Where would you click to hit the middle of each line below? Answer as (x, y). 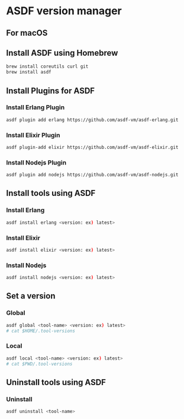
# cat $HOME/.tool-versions (41, 331)
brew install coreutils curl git (47, 66)
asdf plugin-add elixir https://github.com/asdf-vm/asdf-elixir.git (92, 147)
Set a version (31, 296)
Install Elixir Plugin (33, 135)
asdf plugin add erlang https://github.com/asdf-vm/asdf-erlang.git (92, 120)
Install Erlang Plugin (35, 107)
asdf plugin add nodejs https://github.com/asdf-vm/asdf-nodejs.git (92, 175)
